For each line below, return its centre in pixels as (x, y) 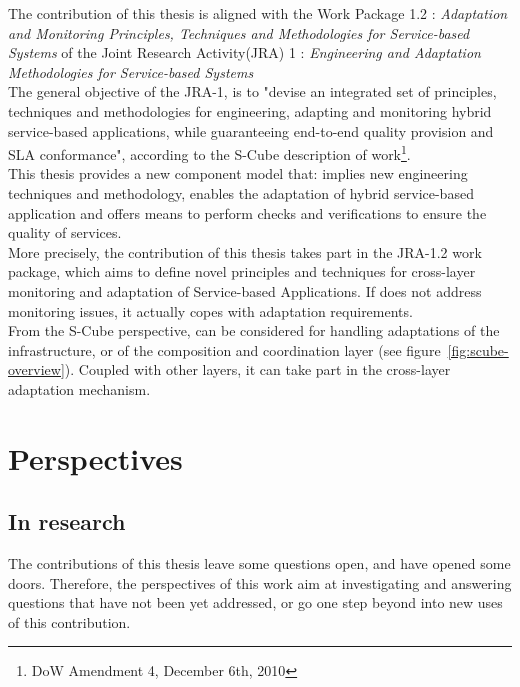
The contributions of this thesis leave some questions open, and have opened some (259, 563)
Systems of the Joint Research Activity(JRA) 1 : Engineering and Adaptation (244, 52)
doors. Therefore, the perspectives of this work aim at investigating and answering (260, 582)
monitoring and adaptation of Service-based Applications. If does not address (245, 290)
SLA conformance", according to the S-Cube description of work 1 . (209, 152)
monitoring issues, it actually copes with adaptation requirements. (210, 310)
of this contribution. (69, 621)
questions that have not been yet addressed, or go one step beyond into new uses (255, 602)
